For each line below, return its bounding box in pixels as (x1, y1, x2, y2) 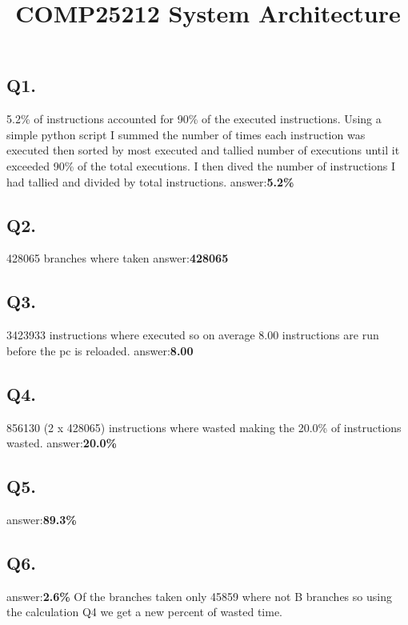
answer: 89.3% (6, 511, 77, 527)
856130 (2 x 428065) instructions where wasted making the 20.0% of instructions (6, 419, 402, 435)
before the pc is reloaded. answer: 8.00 (6, 342, 194, 359)
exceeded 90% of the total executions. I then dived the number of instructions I (6, 157, 396, 174)
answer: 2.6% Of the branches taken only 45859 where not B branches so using (6, 587, 392, 604)
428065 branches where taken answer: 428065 (6, 250, 229, 266)
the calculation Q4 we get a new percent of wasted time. (6, 603, 283, 620)
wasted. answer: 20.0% (6, 435, 117, 451)
